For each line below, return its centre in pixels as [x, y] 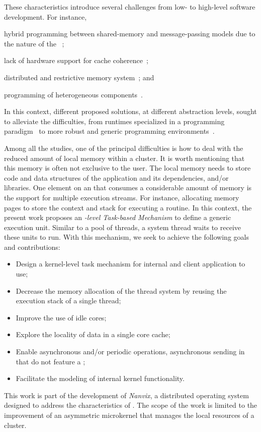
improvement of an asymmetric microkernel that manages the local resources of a [129, 415]
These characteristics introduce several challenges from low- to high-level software [130, 7]
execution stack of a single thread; [68, 301]
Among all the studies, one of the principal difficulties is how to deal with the [124, 148]
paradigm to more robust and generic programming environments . [109, 131]
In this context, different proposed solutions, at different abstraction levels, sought [130, 111]
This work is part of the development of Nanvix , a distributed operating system [126, 395]
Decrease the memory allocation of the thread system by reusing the [121, 290]
